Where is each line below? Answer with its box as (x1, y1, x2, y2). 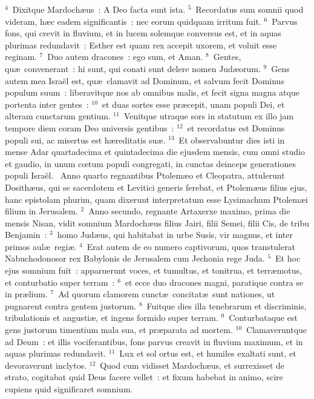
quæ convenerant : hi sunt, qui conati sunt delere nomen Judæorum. (5, 62, 261, 74)
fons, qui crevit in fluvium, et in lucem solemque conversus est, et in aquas (5, 27, 281, 39)
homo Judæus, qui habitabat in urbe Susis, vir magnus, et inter (57, 228, 293, 241)
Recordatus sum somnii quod (195, 3, 304, 15)
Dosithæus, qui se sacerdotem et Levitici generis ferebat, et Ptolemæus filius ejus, (5, 180, 307, 193)
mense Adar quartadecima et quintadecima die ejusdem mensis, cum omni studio (5, 145, 305, 158)
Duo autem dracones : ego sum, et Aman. (47, 50, 203, 63)
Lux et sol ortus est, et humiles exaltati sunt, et (119, 347, 296, 360)
